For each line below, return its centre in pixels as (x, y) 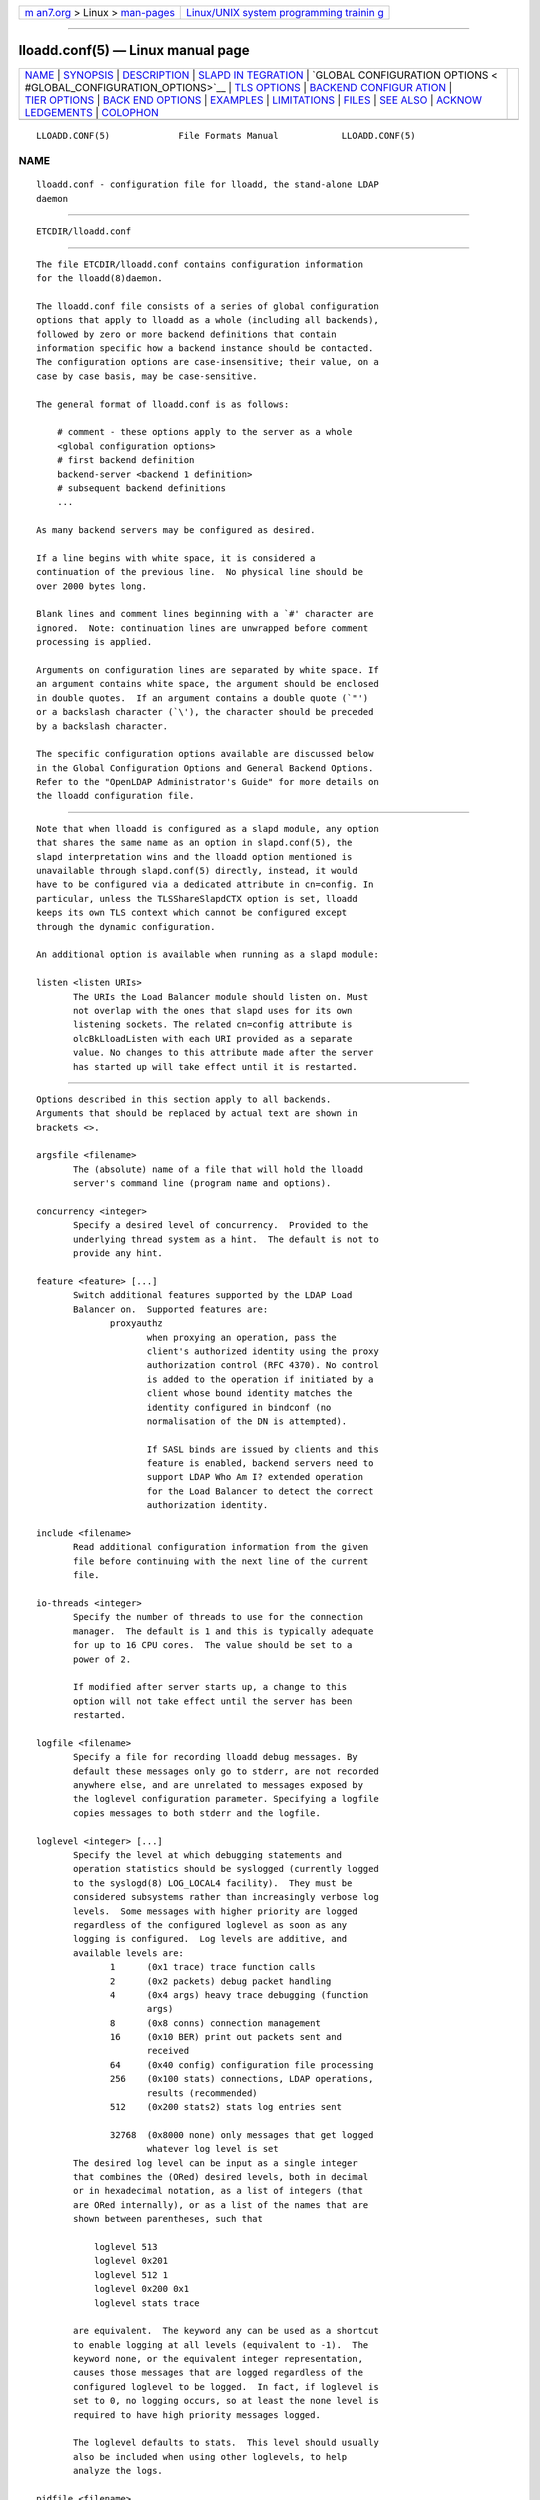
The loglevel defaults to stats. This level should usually (226, 2443)
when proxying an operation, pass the (241, 1337)
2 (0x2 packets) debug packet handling (221, 1981)
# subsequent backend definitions (141, 488)
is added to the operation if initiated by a (260, 1379)
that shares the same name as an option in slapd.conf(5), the (194, 843)
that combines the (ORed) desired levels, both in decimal (221, 2176)
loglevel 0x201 (131, 2261)
